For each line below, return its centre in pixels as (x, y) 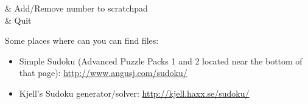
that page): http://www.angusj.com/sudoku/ (103, 73)
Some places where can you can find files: (82, 40)
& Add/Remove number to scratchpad (76, 8)
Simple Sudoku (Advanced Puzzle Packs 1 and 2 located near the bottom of (161, 61)
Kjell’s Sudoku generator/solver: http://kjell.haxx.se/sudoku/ (134, 93)
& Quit (18, 20)
